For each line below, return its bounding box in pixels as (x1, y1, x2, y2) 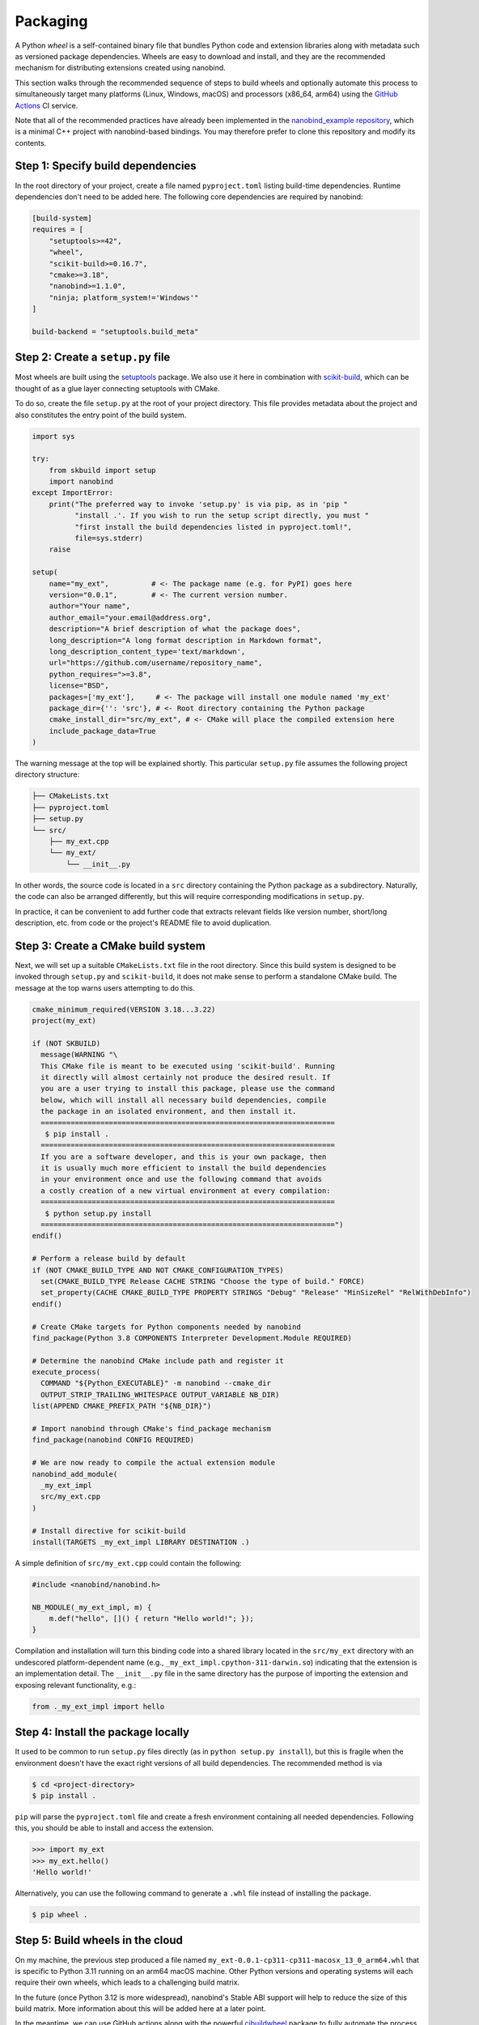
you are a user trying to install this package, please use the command (40, 1084, 336, 1093)
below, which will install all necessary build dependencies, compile (40, 1095, 327, 1105)
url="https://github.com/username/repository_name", (49, 659, 263, 667)
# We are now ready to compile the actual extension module (32, 1458, 276, 1468)
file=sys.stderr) (74, 534, 143, 543)
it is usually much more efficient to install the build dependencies (40, 1163, 327, 1173)
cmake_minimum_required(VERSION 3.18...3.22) (32, 1004, 216, 1014)
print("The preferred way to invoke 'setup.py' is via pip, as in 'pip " (49, 499, 348, 509)
